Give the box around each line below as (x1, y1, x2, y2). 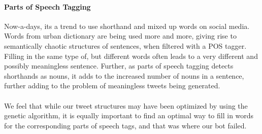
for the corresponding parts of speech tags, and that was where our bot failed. (4, 120, 247, 130)
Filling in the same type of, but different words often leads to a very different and (4, 50, 258, 61)
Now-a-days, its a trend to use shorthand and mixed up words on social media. (4, 20, 250, 31)
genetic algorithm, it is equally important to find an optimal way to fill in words (4, 110, 254, 121)
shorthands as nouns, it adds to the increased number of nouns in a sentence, (4, 70, 244, 81)
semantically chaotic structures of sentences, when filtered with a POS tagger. (4, 40, 247, 51)
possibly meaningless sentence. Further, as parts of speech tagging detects (4, 60, 234, 71)
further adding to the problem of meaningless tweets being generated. (4, 80, 220, 91)
